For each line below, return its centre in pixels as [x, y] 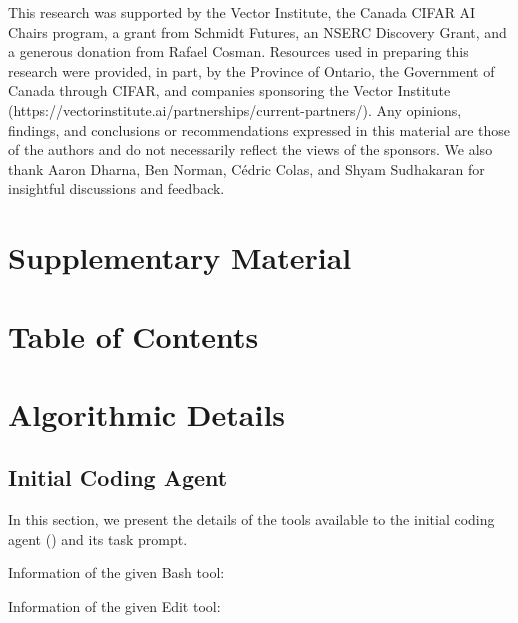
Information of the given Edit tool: [114, 606]
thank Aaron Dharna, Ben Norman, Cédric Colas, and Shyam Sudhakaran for [246, 168]
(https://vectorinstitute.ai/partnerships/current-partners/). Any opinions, [235, 109]
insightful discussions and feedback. [116, 188]
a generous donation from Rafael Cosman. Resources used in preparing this [238, 51]
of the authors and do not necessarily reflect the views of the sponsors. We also [250, 149]
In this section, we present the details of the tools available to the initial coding [251, 519]
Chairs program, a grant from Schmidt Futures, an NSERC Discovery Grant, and [257, 31]
